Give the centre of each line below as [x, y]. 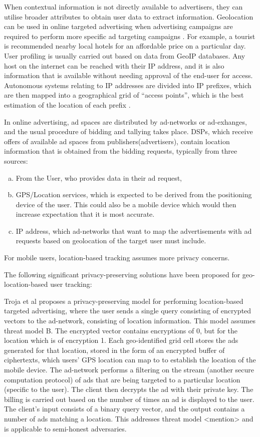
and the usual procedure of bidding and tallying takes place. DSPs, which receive [128, 131]
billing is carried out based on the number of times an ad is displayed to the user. [129, 399]
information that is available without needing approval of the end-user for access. [128, 75]
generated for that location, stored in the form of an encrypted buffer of [114, 350]
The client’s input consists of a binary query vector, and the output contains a [124, 409]
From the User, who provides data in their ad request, [99, 177]
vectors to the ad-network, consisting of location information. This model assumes [130, 321]
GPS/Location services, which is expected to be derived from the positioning [134, 194]
